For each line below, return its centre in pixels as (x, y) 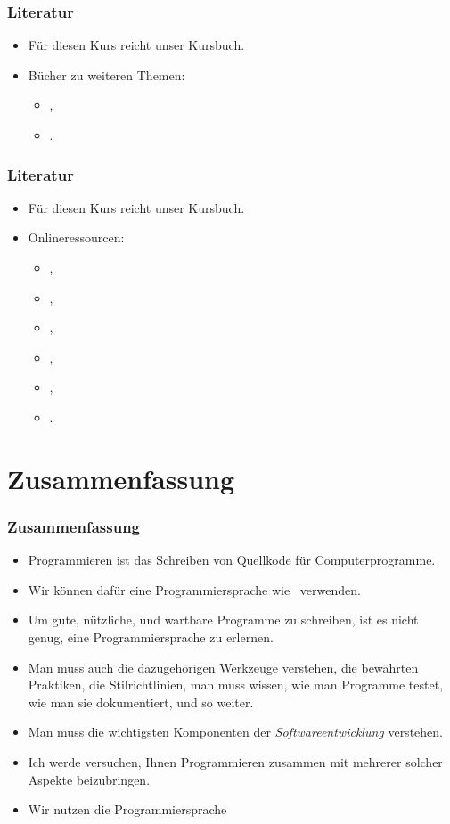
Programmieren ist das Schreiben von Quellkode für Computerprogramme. (232, 560)
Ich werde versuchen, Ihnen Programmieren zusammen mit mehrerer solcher (235, 761)
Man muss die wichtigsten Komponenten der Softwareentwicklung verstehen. (235, 732)
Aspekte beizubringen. (89, 779)
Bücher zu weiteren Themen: (106, 74)
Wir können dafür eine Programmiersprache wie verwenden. (194, 589)
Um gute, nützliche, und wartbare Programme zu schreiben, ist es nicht (223, 620)
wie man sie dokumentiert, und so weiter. (141, 702)
